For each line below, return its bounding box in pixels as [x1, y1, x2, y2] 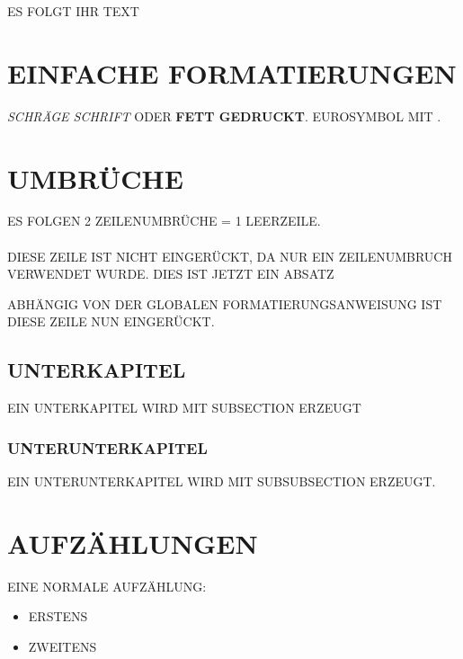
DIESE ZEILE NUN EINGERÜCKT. [7, 312, 215, 331]
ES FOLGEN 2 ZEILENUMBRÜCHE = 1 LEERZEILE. [7, 211, 321, 230]
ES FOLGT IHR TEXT [7, 2, 139, 20]
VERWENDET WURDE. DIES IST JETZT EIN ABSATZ [7, 264, 334, 283]
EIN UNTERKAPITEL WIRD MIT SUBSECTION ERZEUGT [7, 398, 361, 417]
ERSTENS [28, 607, 88, 626]
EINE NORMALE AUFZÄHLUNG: [7, 576, 207, 595]
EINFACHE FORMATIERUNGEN [7, 54, 457, 91]
